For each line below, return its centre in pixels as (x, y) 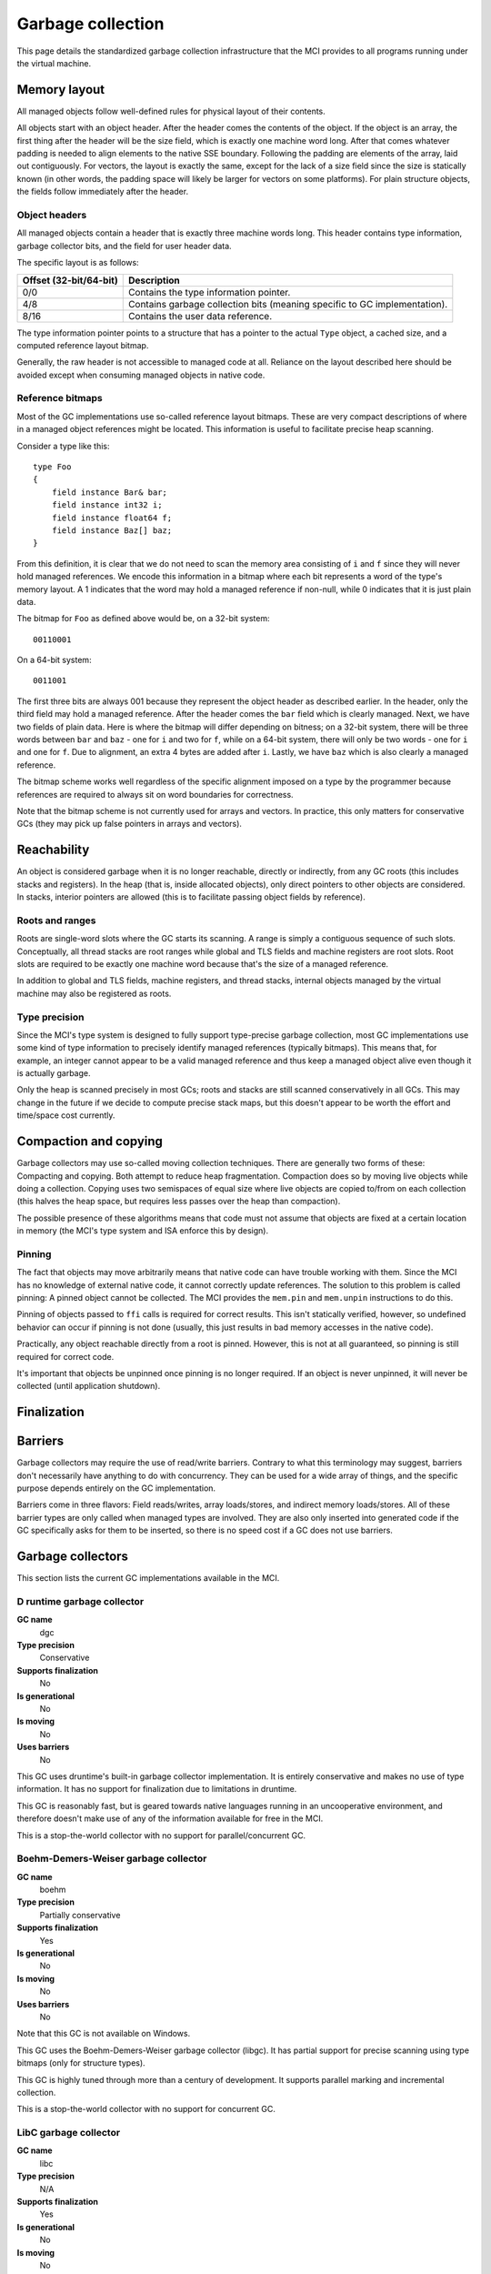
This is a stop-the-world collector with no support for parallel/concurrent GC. (161, 1835)
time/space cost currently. (66, 1115)
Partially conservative (80, 1915)
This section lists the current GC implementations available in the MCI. (148, 1578)
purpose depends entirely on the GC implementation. (116, 1488)
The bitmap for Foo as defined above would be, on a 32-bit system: (143, 619)
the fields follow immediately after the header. (103, 192)
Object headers (52, 215)
